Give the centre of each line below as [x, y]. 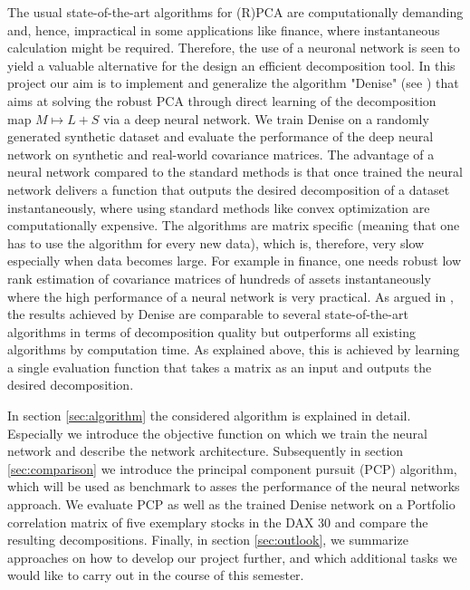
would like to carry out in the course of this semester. [156, 575]
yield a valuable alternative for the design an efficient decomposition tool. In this [231, 65]
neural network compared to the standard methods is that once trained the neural [235, 172]
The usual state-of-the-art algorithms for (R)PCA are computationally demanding [235, 12]
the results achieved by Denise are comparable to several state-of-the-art [208, 314]
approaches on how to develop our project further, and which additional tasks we [232, 557]
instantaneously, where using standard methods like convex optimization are [219, 207]
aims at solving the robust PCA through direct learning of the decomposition [222, 100]
